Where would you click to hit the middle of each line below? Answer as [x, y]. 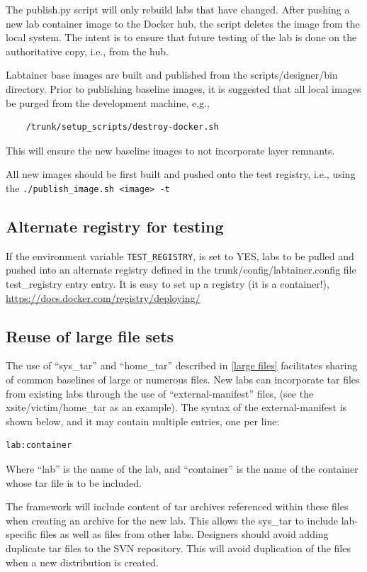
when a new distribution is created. [82, 562]
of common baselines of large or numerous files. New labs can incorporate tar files [183, 380]
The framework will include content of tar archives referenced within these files [177, 506]
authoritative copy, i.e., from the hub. [87, 51]
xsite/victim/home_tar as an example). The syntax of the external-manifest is [176, 407]
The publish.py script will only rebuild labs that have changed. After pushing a [178, 9]
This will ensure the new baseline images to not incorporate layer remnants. [170, 150]
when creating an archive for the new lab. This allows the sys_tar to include [172, 520]
